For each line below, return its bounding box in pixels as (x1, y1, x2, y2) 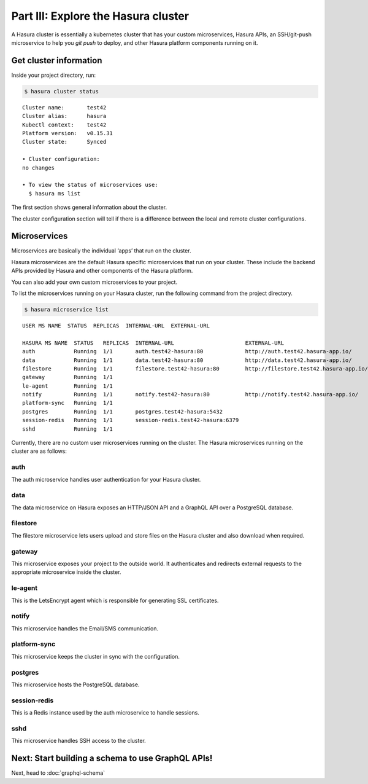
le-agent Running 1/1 (22, 382, 113, 390)
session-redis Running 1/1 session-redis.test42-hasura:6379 (22, 417, 239, 424)
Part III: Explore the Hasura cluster (11, 9, 190, 23)
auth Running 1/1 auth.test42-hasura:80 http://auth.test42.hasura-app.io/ (22, 348, 352, 355)
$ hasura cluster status (24, 88, 99, 95)
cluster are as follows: (11, 447, 67, 455)
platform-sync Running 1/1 (22, 399, 113, 407)
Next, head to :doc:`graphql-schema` (11, 769, 105, 777)
